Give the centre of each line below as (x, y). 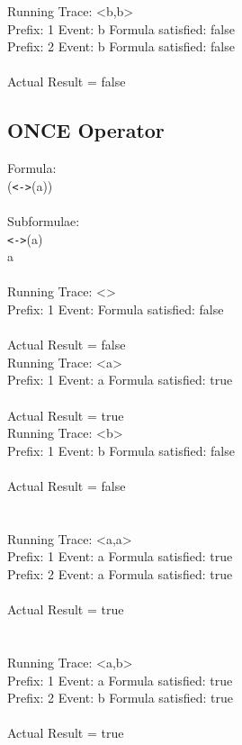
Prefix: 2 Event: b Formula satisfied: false (121, 46)
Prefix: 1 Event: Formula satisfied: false (116, 309)
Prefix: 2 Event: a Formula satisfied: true (120, 573)
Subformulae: (44, 221)
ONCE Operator (86, 130)
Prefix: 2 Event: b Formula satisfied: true (120, 698)
